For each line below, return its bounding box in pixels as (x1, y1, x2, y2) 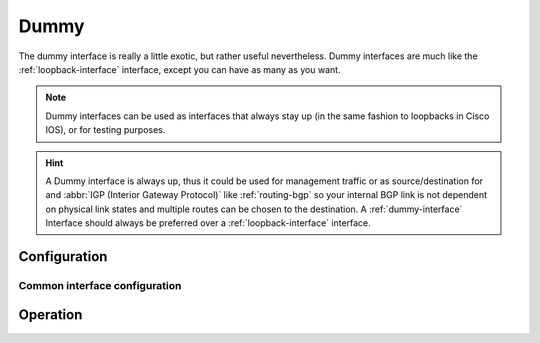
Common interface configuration (18, 278, 182, 292)
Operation (18, 306, 83, 324)
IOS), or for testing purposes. (45, 124, 166, 136)
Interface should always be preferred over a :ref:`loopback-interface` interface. (45, 217, 372, 229)
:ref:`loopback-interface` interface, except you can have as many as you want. (18, 63, 341, 75)
